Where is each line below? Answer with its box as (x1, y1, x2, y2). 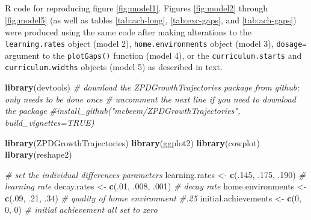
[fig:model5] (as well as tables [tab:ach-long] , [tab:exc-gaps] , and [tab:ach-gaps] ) (5, 13, 297, 26)
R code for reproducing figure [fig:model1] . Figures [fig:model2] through (5, 2, 268, 14)
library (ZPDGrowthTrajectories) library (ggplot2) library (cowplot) (5, 136, 260, 149)
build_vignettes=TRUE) (5, 116, 94, 128)
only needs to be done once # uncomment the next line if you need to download (5, 92, 296, 105)
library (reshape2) (5, 148, 72, 161)
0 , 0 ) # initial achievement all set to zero (5, 203, 158, 216)
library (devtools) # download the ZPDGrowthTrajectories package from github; (5, 81, 300, 94)
